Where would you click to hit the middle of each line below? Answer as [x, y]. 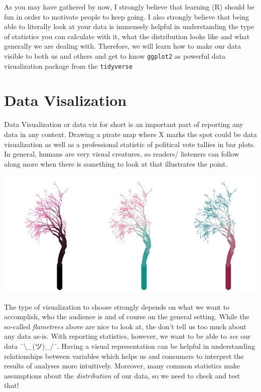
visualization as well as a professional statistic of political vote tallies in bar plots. [130, 144]
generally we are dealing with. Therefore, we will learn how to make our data [122, 46]
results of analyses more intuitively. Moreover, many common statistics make [122, 366]
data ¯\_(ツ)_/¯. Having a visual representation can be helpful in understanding [130, 346]
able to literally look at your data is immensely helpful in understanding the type [129, 26]
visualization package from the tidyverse [68, 66]
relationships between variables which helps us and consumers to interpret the [124, 356]
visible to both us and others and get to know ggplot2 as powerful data [115, 55]
